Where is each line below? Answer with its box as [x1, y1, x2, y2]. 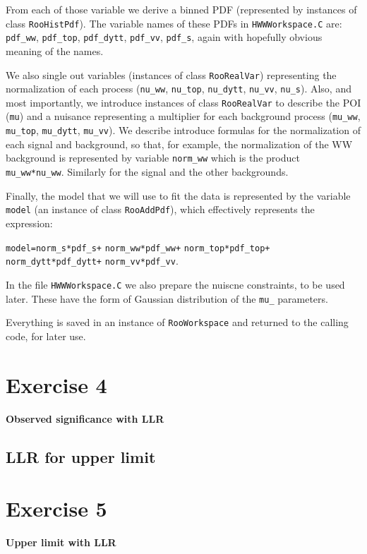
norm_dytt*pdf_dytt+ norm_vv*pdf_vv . [6, 253, 179, 268]
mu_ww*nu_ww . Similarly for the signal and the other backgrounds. [6, 164, 289, 179]
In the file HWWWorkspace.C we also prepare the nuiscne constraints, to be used [6, 277, 345, 291]
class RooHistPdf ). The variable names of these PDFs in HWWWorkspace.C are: [6, 16, 342, 30]
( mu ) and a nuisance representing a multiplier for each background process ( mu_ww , [6, 109, 361, 124]
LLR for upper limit [6, 445, 156, 467]
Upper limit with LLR [6, 535, 116, 550]
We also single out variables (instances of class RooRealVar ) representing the [6, 67, 337, 82]
